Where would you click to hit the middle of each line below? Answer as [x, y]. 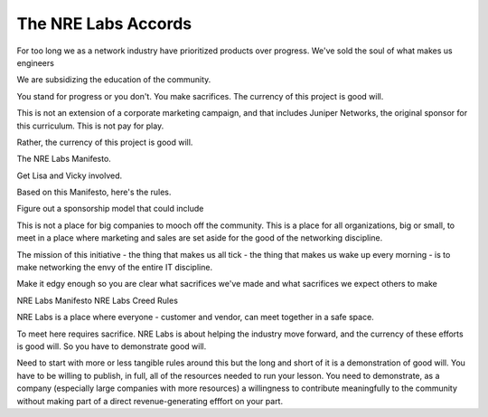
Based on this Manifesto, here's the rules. [94, 192]
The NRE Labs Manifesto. [64, 159]
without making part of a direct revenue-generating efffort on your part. [150, 401]
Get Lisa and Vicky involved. [70, 175]
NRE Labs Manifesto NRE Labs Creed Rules [97, 300]
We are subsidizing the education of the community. [114, 80]
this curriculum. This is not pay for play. [90, 126]
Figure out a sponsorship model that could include [110, 209]
